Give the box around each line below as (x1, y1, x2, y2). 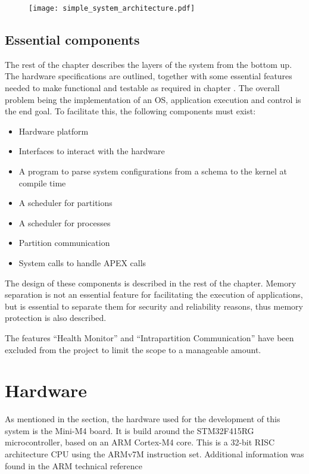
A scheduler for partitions (18, 197, 113, 209)
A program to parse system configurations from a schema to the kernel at (18, 165, 287, 177)
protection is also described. (5, 311, 107, 324)
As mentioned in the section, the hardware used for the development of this (5, 413, 280, 425)
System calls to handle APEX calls (18, 256, 146, 269)
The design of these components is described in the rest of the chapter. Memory (5, 276, 296, 289)
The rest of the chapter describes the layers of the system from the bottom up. (5, 58, 292, 70)
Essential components (5, 30, 140, 49)
